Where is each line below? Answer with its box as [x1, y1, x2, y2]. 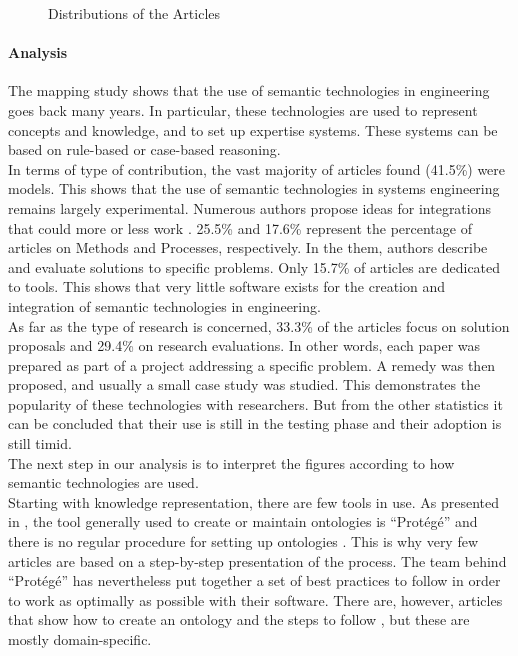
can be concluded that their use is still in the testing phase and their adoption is [8, 413, 502, 434]
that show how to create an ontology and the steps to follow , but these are [8, 609, 470, 630]
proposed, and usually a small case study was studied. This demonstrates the [8, 374, 481, 395]
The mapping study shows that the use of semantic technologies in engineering [8, 80, 490, 101]
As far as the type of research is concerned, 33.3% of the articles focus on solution [8, 315, 510, 336]
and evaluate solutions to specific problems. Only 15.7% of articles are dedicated [8, 256, 501, 277]
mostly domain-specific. [8, 629, 152, 650]
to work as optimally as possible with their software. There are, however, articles [8, 589, 503, 610]
